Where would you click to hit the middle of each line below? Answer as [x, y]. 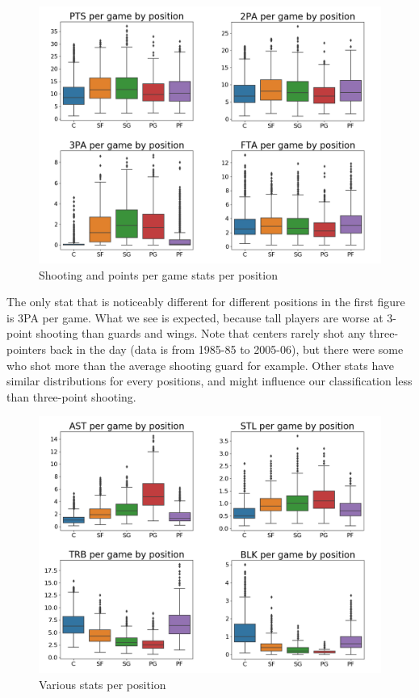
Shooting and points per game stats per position [158, 274]
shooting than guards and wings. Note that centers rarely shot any [201, 333]
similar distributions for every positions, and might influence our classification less [209, 381]
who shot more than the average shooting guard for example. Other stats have [200, 365]
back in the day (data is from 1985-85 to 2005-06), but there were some [226, 349]
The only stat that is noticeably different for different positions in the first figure [206, 302]
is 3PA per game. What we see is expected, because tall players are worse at [195, 317]
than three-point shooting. [71, 396]
